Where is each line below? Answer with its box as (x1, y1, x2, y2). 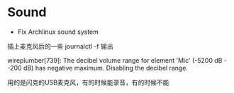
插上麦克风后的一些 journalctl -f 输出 (7, 42, 113, 50)
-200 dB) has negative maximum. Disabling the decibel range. (7, 63, 189, 72)
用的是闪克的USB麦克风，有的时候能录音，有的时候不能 (7, 78, 169, 87)
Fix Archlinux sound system (17, 27, 99, 36)
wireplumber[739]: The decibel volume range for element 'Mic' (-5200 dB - (7, 56, 228, 64)
